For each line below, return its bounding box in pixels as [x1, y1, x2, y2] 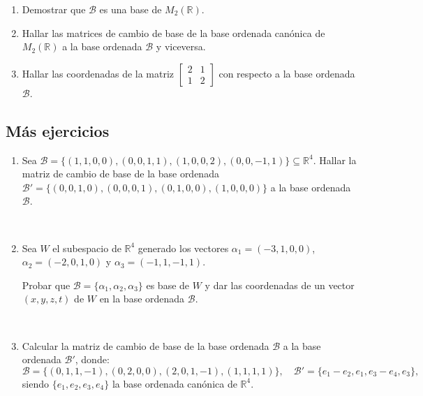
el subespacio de [52, 240, 121, 255]
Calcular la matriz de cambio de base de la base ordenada [22, 338, 269, 353]
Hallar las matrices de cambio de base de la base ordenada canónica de [22, 25, 325, 40]
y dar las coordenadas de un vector [205, 277, 355, 292]
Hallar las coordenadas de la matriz [22, 66, 175, 80]
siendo [22, 376, 49, 390]
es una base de [99, 2, 162, 16]
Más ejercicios [6, 119, 110, 141]
